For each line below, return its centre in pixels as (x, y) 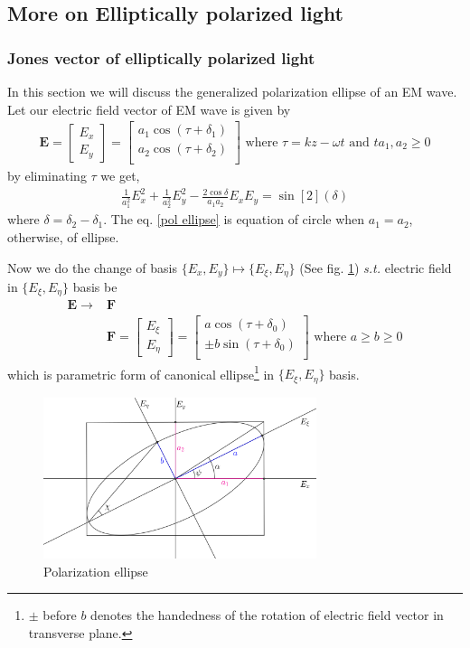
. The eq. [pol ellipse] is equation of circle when (234, 219)
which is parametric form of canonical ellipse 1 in (141, 372)
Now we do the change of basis (92, 267)
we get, (120, 176)
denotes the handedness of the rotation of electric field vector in (267, 615)
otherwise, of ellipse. (63, 236)
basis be (95, 286)
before (60, 615)
